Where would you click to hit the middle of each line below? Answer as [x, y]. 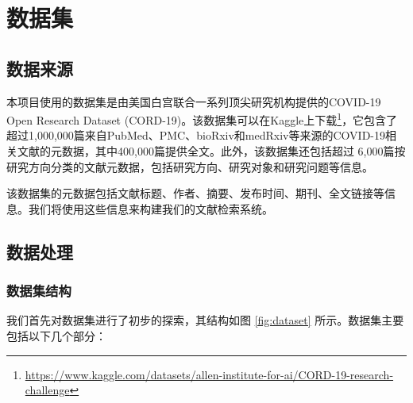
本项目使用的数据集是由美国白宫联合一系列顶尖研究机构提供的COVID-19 [194, 101]
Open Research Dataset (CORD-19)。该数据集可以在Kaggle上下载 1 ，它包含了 [202, 119]
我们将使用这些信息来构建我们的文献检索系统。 [151, 208]
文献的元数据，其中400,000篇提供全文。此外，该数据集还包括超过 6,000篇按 [211, 151]
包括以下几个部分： [56, 335]
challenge [47, 390]
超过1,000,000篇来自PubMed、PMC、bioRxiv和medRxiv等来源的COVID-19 [196, 135]
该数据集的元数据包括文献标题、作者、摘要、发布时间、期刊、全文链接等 [195, 193]
